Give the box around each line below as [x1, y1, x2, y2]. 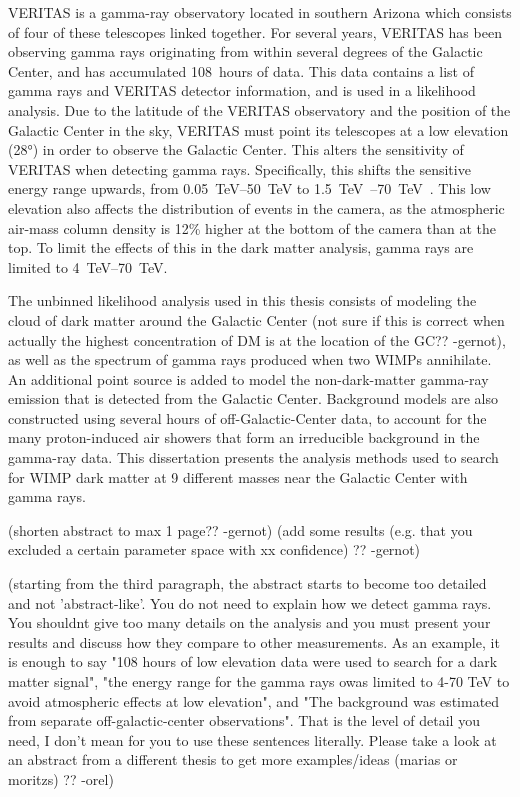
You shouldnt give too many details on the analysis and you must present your [8, 612, 491, 633]
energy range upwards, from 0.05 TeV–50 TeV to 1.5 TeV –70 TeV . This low [8, 178, 491, 199]
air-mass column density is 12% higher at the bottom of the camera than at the [8, 217, 497, 238]
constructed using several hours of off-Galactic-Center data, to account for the [8, 407, 487, 428]
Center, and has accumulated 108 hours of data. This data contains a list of [8, 60, 474, 81]
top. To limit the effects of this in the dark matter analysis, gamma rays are [8, 237, 474, 258]
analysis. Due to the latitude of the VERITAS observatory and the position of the [8, 99, 511, 120]
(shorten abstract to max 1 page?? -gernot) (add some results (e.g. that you [8, 519, 473, 540]
